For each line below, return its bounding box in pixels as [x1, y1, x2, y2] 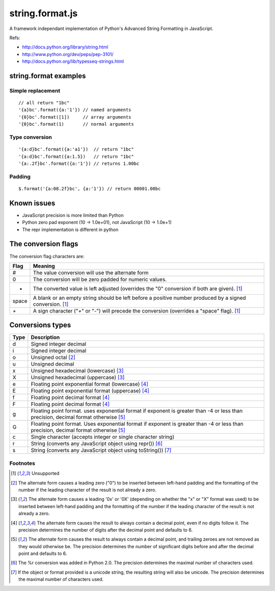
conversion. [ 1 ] [33, 300, 69, 307]
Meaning [33, 262, 56, 269]
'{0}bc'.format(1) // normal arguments [18, 121, 134, 127]
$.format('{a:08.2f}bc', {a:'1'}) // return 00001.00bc [18, 186, 161, 191]
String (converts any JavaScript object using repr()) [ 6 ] [31, 440, 163, 447]
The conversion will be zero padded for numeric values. [33, 275, 167, 283]
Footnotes [9, 460, 36, 467]
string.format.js [9, 8, 78, 19]
